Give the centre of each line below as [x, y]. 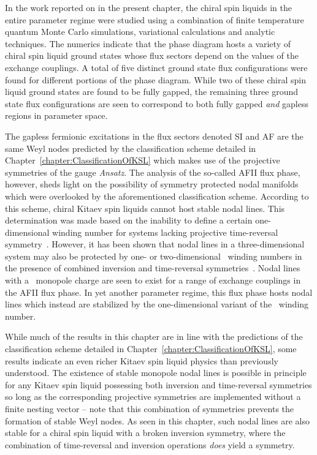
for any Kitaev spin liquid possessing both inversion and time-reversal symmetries [158, 384]
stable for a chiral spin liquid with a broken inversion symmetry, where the [145, 433]
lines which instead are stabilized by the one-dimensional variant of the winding [157, 304]
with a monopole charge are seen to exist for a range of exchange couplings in [153, 280]
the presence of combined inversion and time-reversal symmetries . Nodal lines [153, 268]
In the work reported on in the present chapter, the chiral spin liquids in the [148, 7]
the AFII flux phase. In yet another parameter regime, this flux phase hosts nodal [159, 292]
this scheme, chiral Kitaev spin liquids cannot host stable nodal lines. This [145, 208]
